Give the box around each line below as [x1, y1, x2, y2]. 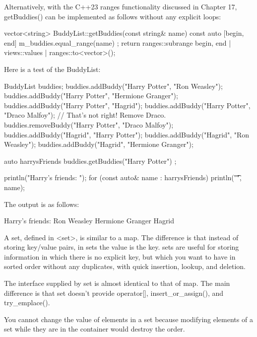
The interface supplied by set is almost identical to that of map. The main [4, 278, 230, 288]
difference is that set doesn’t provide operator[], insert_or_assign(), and [4, 287, 224, 298]
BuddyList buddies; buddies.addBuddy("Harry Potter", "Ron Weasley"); [4, 80, 223, 91]
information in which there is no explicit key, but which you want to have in [4, 251, 236, 262]
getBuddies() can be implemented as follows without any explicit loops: [4, 11, 221, 21]
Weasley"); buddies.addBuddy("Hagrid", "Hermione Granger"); [4, 139, 193, 149]
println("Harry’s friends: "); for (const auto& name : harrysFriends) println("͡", [4, 172, 242, 183]
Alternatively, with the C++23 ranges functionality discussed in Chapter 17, [4, 1, 237, 11]
